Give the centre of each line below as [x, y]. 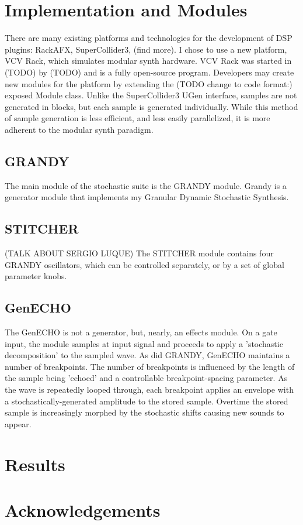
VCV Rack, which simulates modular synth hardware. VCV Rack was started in [148, 61]
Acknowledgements [83, 509]
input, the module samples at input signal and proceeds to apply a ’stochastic [144, 343]
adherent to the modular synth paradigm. [79, 129]
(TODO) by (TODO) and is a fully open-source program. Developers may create [149, 72]
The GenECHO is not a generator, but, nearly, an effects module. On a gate [141, 332]
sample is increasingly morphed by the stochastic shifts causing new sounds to [144, 412]
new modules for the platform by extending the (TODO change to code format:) [149, 83]
